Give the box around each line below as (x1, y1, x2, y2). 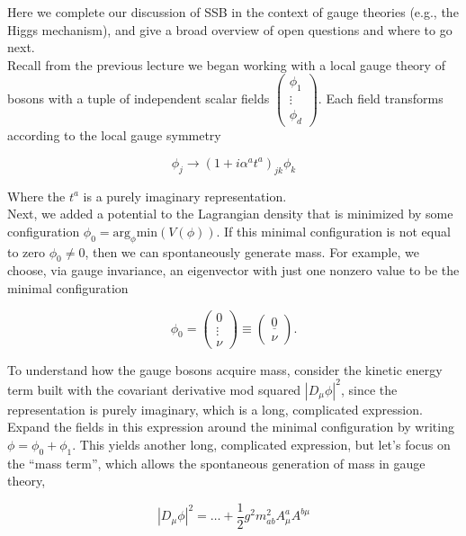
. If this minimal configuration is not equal (216, 221, 451, 240)
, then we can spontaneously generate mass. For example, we (85, 242, 419, 261)
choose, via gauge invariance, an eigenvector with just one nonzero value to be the (7, 261, 460, 280)
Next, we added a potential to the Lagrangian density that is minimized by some (7, 204, 453, 223)
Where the (7, 186, 66, 205)
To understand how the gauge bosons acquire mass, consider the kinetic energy (7, 360, 443, 379)
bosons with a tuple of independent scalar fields (7, 89, 270, 108)
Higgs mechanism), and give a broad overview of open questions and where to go (7, 20, 453, 39)
